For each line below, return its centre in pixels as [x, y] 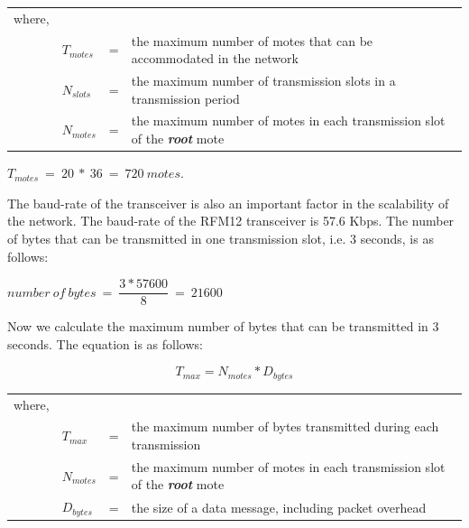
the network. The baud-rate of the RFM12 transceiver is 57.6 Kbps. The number [231, 221]
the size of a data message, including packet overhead [279, 507]
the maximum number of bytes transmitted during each [285, 426]
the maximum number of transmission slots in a [263, 81]
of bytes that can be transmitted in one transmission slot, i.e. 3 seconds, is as [221, 238]
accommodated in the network [215, 58]
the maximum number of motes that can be [252, 40]
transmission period [185, 98]
